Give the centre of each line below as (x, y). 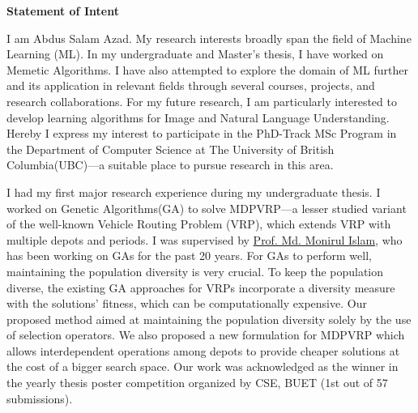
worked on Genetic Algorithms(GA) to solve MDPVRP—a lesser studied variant (207, 208)
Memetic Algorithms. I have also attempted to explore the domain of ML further (207, 69)
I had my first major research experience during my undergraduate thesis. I (194, 192)
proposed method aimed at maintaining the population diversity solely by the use (209, 319)
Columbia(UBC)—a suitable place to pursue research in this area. (170, 165)
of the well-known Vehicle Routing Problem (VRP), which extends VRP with (199, 224)
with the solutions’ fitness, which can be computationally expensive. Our (187, 303)
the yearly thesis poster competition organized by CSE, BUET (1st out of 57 (197, 383)
